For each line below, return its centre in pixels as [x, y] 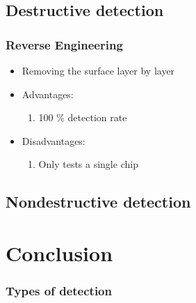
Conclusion [59, 252]
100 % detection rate [83, 117]
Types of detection [59, 291]
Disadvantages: [54, 140]
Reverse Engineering [64, 44]
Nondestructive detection [98, 202]
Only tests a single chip [88, 164]
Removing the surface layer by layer [98, 70]
